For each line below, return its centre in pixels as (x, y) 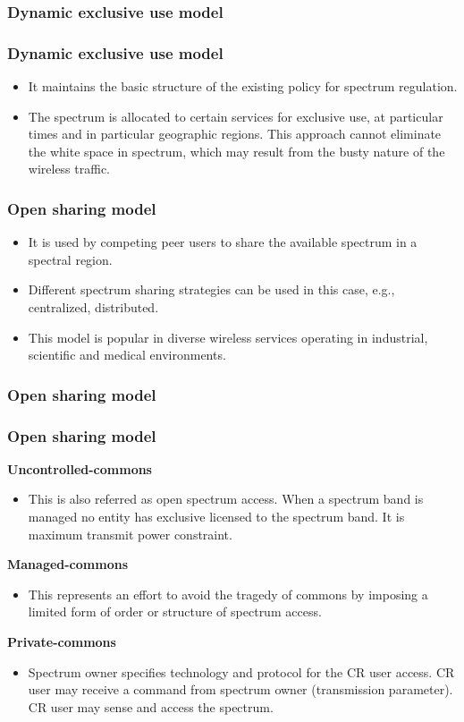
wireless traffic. (69, 169)
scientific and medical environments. (127, 355)
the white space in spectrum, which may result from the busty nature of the (236, 151)
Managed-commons (68, 564)
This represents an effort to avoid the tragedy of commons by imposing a (228, 594)
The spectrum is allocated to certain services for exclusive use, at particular (236, 116)
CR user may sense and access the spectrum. (151, 706)
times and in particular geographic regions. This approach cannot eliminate (235, 134)
